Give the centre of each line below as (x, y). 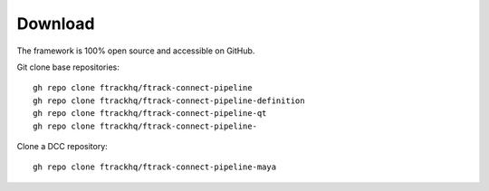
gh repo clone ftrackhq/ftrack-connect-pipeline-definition (169, 100)
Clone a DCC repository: (62, 146)
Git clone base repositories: (68, 67)
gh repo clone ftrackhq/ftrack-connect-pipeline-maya (154, 167)
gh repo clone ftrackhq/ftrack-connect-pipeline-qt (150, 114)
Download (56, 24)
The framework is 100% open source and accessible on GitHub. (136, 51)
